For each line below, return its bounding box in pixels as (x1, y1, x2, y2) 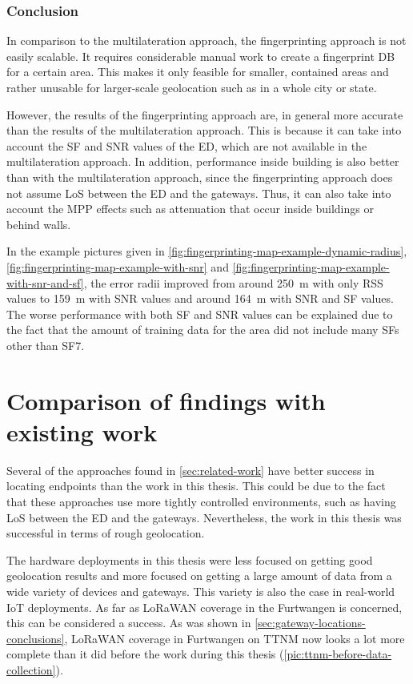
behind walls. (6, 215, 71, 232)
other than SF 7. (6, 336, 85, 353)
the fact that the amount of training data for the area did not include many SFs (6, 321, 399, 338)
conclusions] (6, 630, 65, 646)
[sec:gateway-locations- (255, 614, 366, 631)
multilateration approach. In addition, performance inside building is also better (6, 153, 399, 170)
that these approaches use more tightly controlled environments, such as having (6, 493, 396, 509)
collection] (6, 661, 56, 678)
